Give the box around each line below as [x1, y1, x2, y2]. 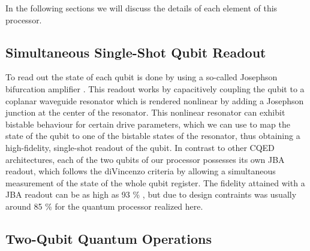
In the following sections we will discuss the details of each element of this [5, 2, 278, 14]
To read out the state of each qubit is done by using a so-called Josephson [5, 71, 278, 83]
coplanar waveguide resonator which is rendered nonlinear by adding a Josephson [5, 94, 304, 107]
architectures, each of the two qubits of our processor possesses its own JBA [5, 153, 285, 165]
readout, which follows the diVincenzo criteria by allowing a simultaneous [5, 165, 276, 177]
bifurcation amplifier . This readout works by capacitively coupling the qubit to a [5, 82, 305, 95]
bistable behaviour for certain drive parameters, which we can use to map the [5, 117, 290, 130]
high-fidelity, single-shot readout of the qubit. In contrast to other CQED [5, 141, 275, 153]
